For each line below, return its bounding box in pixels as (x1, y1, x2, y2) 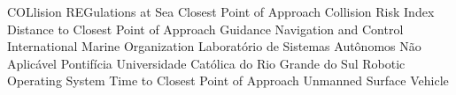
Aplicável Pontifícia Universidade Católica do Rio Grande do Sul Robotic (7, 54, 406, 72)
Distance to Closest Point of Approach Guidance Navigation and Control (7, 19, 404, 38)
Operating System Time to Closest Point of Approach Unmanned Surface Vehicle (7, 71, 449, 90)
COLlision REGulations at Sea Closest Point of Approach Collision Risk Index (7, 3, 435, 20)
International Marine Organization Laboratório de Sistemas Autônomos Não (7, 37, 421, 55)
